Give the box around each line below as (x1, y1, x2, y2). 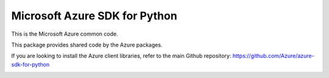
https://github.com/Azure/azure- (232, 52, 314, 60)
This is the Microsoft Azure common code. (11, 30, 118, 37)
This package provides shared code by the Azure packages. (11, 41, 163, 48)
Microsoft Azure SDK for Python (11, 9, 178, 22)
